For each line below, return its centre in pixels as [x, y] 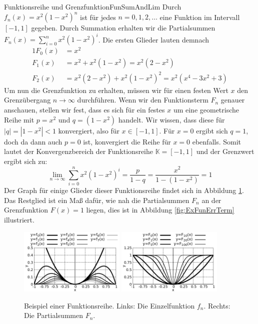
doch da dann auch [33, 141]
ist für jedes [98, 17]
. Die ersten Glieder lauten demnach [154, 39]
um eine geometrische [206, 110]
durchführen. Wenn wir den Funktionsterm [143, 100]
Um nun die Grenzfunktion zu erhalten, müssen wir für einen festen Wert [116, 90]
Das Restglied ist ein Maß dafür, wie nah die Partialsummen [97, 200]
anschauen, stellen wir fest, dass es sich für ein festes [84, 110]
